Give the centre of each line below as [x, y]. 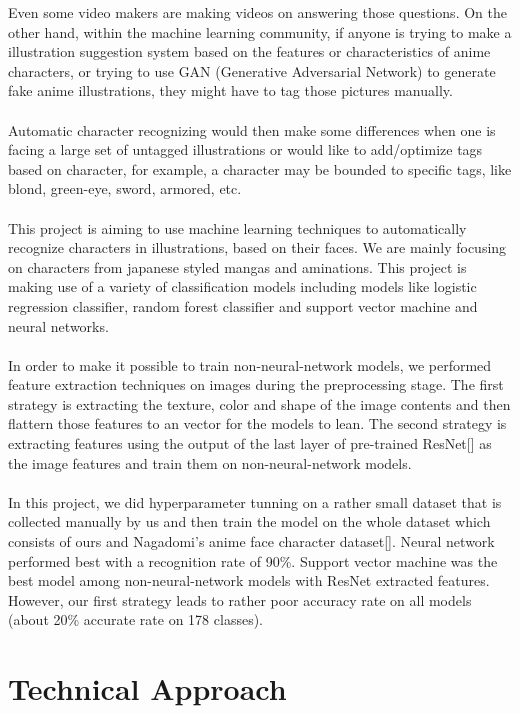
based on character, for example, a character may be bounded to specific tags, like [260, 168]
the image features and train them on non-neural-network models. [210, 462]
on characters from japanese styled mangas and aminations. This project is [237, 266]
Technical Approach [147, 688]
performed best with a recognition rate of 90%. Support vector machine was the [253, 560]
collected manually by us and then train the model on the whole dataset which [249, 521]
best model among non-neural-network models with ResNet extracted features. [249, 580]
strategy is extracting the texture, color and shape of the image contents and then [259, 403]
